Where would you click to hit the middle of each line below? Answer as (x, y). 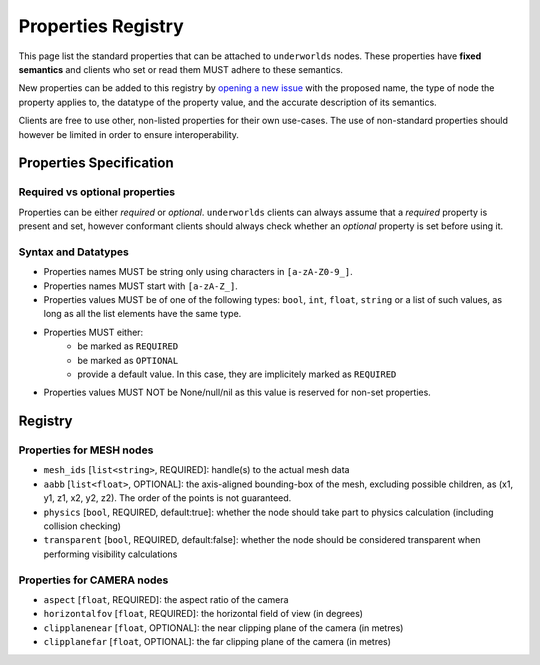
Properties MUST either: (93, 332)
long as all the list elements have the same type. (142, 314)
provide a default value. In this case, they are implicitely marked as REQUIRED (237, 374)
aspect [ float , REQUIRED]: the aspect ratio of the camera (166, 599)
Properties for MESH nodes (86, 450)
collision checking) (82, 526)
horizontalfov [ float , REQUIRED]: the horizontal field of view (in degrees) (203, 614)
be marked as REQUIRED (128, 346)
